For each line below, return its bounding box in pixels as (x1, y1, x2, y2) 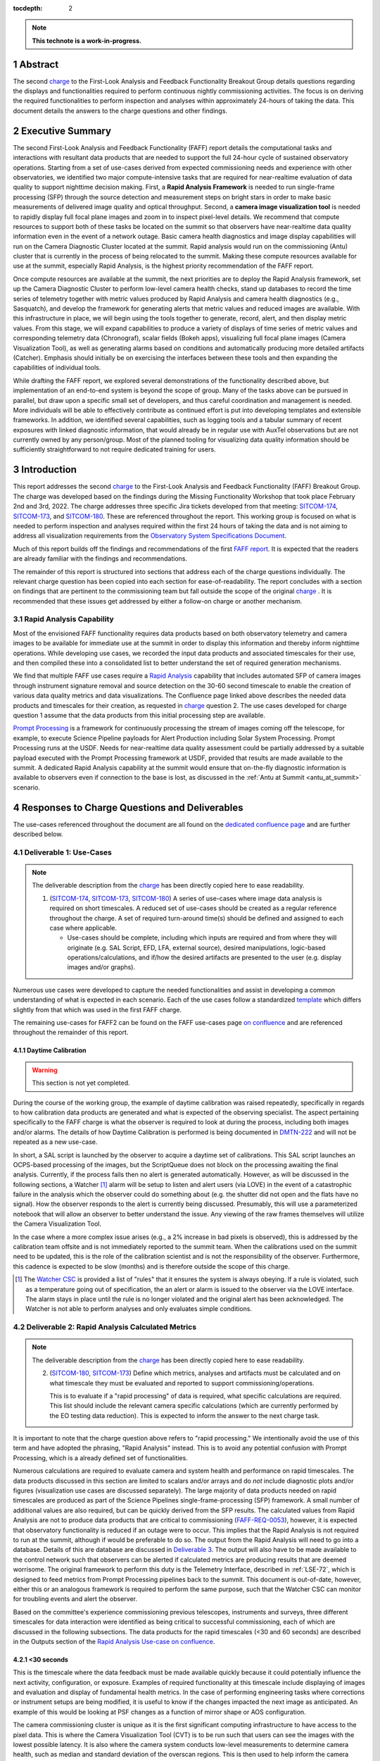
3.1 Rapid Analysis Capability (13, 614, 114, 624)
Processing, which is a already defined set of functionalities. (13, 1453, 188, 1462)
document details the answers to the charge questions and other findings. (13, 106, 228, 115)
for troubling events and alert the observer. (13, 1595, 137, 1603)
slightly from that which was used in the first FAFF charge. (13, 1005, 182, 1014)
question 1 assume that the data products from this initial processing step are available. (13, 711, 265, 719)
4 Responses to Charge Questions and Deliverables (13, 802, 243, 814)
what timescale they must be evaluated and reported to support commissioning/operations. (49, 1379, 315, 1387)
